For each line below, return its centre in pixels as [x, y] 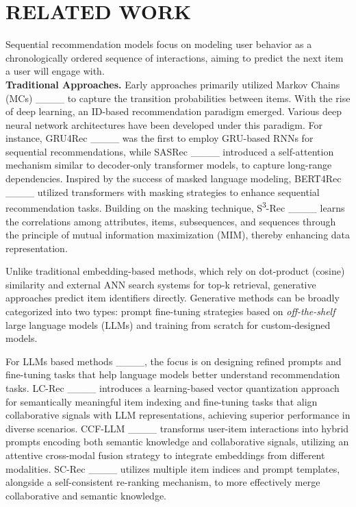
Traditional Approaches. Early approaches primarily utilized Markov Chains [173, 84]
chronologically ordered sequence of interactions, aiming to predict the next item [175, 57]
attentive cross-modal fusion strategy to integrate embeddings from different [165, 455]
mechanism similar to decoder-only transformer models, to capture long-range [169, 165]
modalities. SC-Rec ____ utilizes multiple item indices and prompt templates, [173, 468]
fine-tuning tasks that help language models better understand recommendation [173, 374]
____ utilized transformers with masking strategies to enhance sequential [163, 191]
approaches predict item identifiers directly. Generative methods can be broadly [173, 298]
